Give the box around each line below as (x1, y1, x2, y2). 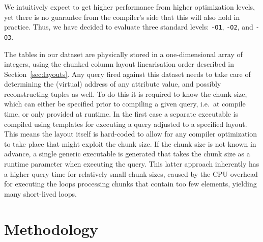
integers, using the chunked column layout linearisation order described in (4, 59, 235, 69)
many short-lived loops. (4, 188, 77, 199)
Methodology (4, 218, 98, 239)
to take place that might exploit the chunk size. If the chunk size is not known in (4, 138, 256, 149)
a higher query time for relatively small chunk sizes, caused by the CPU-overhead (4, 168, 258, 179)
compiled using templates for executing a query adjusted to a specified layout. (4, 118, 247, 129)
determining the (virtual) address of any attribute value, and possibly (4, 78, 221, 89)
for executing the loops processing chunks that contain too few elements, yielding (4, 178, 257, 189)
